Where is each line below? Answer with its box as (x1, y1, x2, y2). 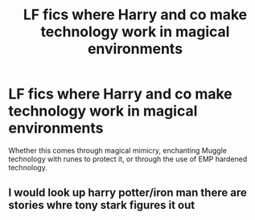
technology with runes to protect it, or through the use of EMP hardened (8, 154, 248, 164)
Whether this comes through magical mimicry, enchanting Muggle (8, 145, 228, 155)
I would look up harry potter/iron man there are (8, 186, 247, 200)
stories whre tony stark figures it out (8, 198, 195, 212)
